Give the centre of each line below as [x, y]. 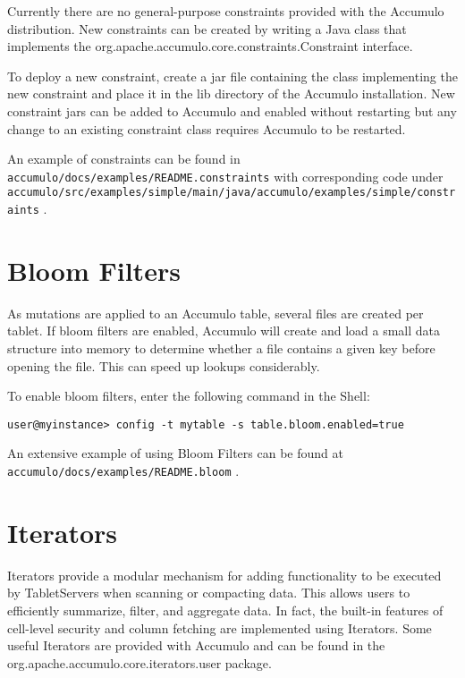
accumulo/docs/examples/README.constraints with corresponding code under [225, 176]
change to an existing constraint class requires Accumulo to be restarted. [207, 128]
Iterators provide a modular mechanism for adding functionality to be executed [224, 575]
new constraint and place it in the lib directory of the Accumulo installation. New [231, 93]
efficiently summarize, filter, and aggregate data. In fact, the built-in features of [225, 610]
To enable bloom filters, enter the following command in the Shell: [189, 396]
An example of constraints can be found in [124, 159]
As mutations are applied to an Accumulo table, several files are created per [216, 313]
